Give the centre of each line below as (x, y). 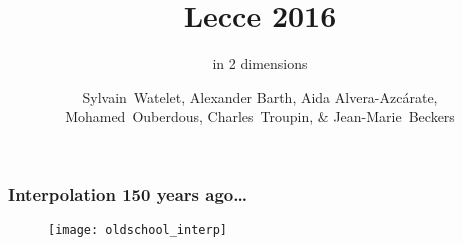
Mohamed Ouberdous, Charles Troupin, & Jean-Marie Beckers (260, 116)
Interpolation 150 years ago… (127, 193)
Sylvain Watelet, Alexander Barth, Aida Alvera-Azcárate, (260, 96)
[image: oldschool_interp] (137, 230)
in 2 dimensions (260, 63)
